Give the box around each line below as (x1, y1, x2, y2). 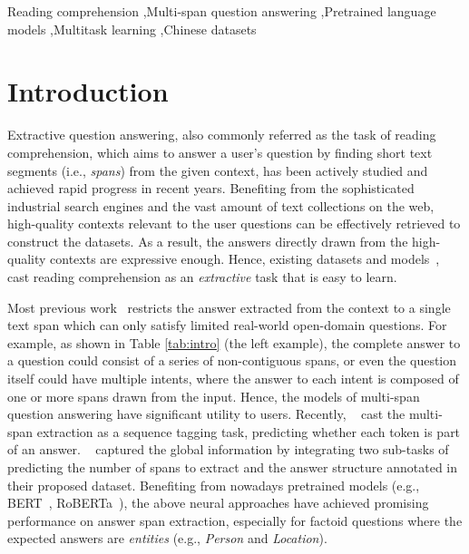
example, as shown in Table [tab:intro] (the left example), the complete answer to (7, 333, 461, 352)
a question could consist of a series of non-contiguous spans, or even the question (7, 351, 457, 370)
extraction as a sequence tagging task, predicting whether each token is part (36, 422, 461, 441)
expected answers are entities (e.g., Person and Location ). (7, 529, 327, 548)
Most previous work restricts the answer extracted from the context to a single (7, 297, 451, 316)
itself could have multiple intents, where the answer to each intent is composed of (7, 369, 459, 388)
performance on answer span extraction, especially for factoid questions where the (7, 510, 463, 530)
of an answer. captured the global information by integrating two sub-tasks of (7, 440, 449, 459)
